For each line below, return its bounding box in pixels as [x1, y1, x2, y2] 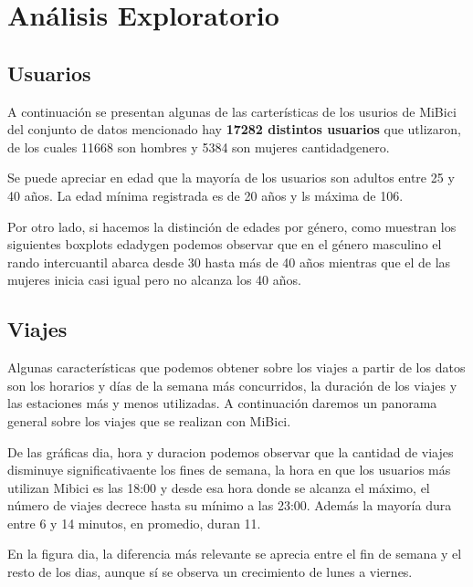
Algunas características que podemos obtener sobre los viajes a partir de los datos [7, 358, 466, 377]
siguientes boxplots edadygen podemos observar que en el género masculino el [7, 235, 442, 254]
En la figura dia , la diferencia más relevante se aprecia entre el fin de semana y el [7, 544, 462, 563]
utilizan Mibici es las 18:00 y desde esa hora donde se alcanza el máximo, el [7, 477, 430, 497]
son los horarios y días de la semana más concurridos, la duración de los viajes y [7, 375, 457, 394]
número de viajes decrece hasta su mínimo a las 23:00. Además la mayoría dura [7, 496, 452, 515]
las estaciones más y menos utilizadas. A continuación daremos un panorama [7, 393, 437, 413]
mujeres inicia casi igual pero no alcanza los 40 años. [7, 270, 301, 289]
